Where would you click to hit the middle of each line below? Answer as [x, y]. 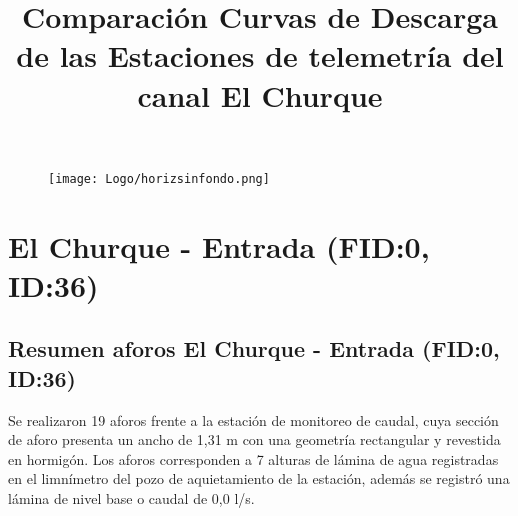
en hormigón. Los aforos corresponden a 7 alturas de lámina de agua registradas [253, 458]
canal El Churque [260, 94]
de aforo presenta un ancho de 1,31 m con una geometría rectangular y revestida [254, 439]
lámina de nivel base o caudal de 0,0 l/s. [131, 497]
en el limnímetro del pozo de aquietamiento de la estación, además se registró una [259, 478]
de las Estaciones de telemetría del [260, 55]
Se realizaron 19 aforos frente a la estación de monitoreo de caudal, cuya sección [253, 419]
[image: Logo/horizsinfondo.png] [159, 178]
